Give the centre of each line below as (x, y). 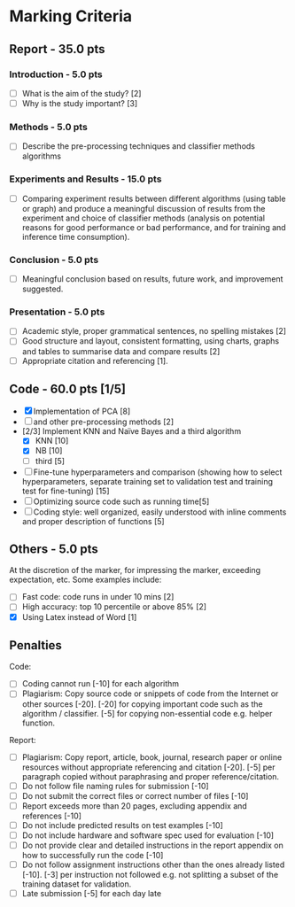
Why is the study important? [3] (80, 103)
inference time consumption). (76, 236)
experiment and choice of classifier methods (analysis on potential (144, 218)
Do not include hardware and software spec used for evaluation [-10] (148, 835)
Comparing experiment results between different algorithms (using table (154, 198)
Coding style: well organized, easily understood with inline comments (160, 512)
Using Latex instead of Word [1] (79, 616)
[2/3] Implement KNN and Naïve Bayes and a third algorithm (132, 431)
